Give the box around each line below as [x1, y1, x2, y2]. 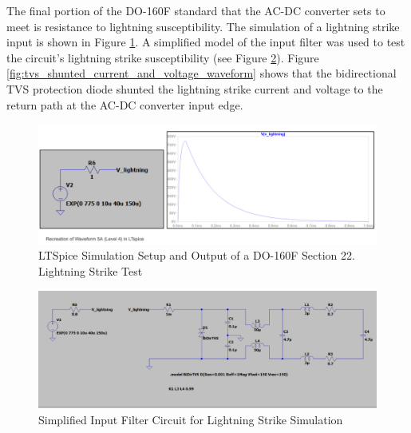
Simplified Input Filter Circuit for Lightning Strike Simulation [38, 411, 343, 427]
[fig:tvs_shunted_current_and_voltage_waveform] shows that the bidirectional [6, 65, 397, 81]
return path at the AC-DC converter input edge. [6, 96, 243, 113]
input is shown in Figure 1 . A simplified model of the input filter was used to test [6, 34, 405, 50]
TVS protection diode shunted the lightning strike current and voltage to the [6, 80, 383, 97]
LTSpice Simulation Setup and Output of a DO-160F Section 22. [38, 247, 355, 264]
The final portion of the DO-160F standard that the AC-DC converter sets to [6, 2, 385, 18]
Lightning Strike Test [38, 263, 143, 280]
